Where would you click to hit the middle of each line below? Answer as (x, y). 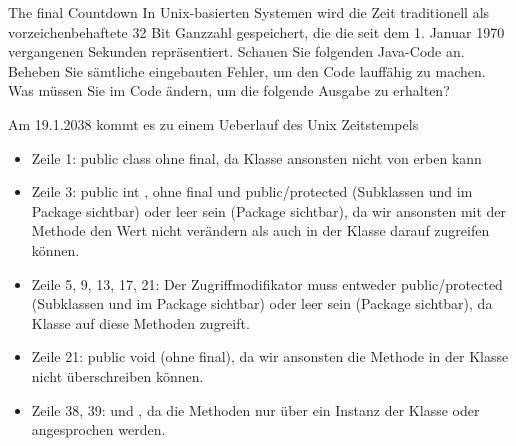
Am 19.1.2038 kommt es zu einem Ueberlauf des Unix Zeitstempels (213, 123)
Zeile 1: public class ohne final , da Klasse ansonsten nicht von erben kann (256, 157)
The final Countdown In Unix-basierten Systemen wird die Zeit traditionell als (249, 12)
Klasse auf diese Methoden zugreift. (140, 322)
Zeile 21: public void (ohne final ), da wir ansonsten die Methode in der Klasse (270, 356)
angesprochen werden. (98, 429)
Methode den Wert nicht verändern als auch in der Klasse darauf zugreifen (260, 230)
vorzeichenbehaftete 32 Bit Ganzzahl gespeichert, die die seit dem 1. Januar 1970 (256, 31)
